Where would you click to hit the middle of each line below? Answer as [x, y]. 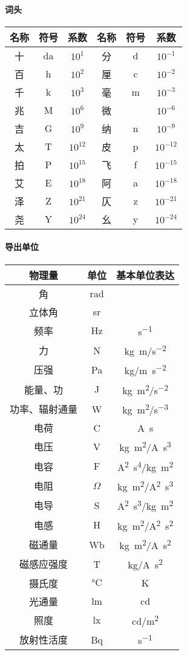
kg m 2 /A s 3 [145, 446]
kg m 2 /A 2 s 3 [145, 485]
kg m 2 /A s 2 [145, 544]
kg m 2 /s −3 [145, 409]
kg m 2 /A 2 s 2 [145, 525]
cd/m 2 [146, 620]
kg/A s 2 [145, 564]
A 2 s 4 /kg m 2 [145, 466]
